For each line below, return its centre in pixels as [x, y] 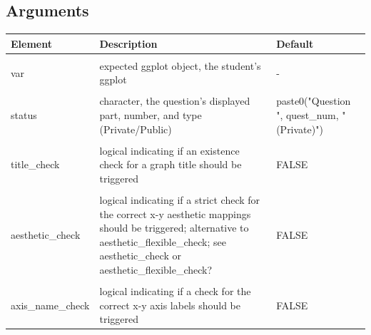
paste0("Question [314, 101]
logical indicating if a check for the [175, 291]
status [24, 115]
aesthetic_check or [140, 256]
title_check [35, 164]
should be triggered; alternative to [174, 228]
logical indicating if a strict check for [180, 200]
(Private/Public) [136, 129]
